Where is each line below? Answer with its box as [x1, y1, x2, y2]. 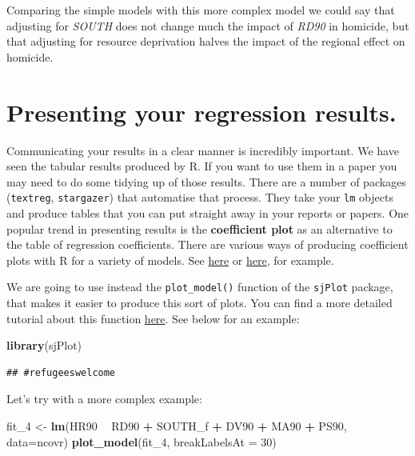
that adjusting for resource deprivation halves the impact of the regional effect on [6, 33, 405, 50]
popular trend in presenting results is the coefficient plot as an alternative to [6, 220, 393, 237]
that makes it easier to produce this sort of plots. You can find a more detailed [6, 294, 393, 310]
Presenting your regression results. [6, 95, 397, 128]
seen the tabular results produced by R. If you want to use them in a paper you [6, 158, 397, 174]
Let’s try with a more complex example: [6, 390, 202, 407]
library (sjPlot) [6, 337, 82, 354]
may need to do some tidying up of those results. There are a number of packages [6, 173, 406, 190]
